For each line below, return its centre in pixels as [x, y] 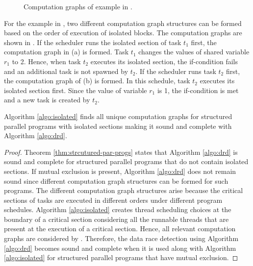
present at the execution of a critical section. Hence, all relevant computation [120, 229]
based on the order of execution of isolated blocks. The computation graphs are [123, 33]
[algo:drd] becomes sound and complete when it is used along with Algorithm [120, 248]
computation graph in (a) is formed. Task [66, 52]
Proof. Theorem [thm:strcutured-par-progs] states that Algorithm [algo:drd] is [121, 152]
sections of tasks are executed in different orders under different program [113, 200]
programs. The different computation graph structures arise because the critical [124, 190]
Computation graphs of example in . [78, 6]
